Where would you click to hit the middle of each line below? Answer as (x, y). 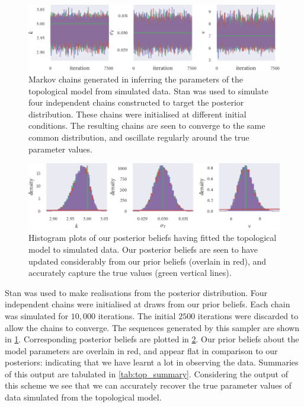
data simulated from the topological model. (83, 397)
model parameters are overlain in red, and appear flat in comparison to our (141, 350)
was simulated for (37, 315)
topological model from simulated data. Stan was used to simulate (148, 90)
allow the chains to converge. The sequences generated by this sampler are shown (152, 327)
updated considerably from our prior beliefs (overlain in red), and (148, 261)
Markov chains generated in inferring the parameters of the (136, 79)
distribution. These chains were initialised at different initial (137, 114)
